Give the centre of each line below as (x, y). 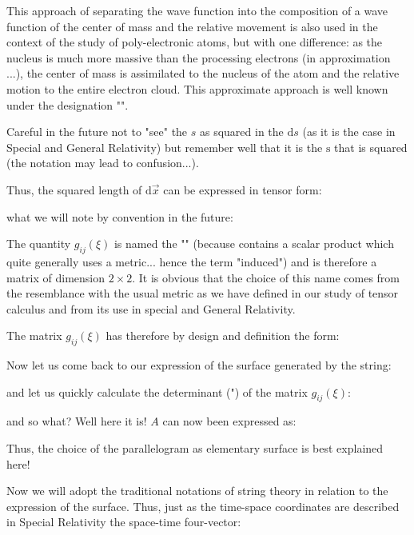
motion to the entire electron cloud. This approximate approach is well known (197, 88)
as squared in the (241, 132)
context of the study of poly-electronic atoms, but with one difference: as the (195, 42)
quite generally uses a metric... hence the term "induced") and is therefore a (192, 261)
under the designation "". (68, 104)
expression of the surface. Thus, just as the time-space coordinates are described (203, 506)
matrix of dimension (56, 277)
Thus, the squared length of (74, 189)
